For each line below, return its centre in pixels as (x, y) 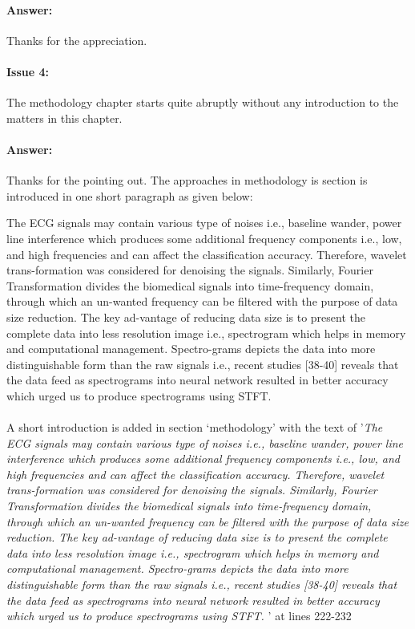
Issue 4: (28, 71)
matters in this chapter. (64, 118)
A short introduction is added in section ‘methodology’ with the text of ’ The (195, 427)
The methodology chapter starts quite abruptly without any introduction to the (203, 102)
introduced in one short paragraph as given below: (130, 195)
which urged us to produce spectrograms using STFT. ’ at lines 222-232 (179, 616)
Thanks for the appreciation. (77, 40)
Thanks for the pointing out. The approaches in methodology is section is (187, 180)
